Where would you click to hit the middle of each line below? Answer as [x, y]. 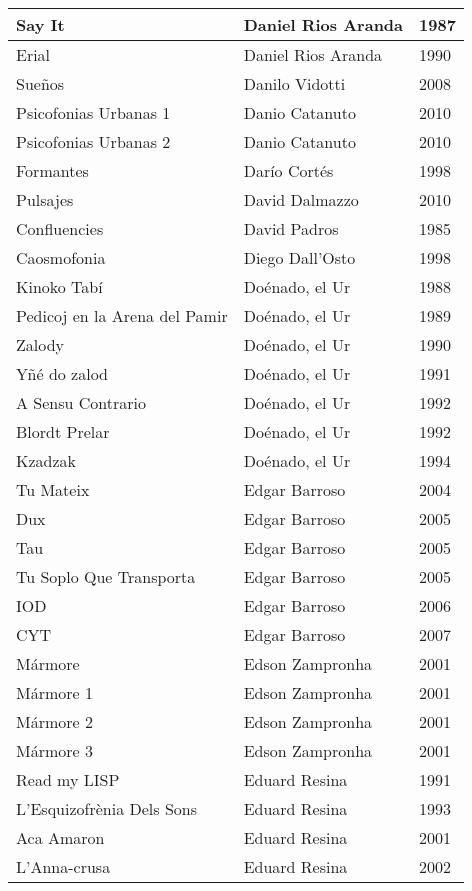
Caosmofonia [61, 257]
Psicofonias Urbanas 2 [93, 141]
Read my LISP [68, 779]
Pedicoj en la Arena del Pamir [122, 315]
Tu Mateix [53, 489]
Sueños [40, 83]
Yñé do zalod [62, 373]
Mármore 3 [54, 750]
